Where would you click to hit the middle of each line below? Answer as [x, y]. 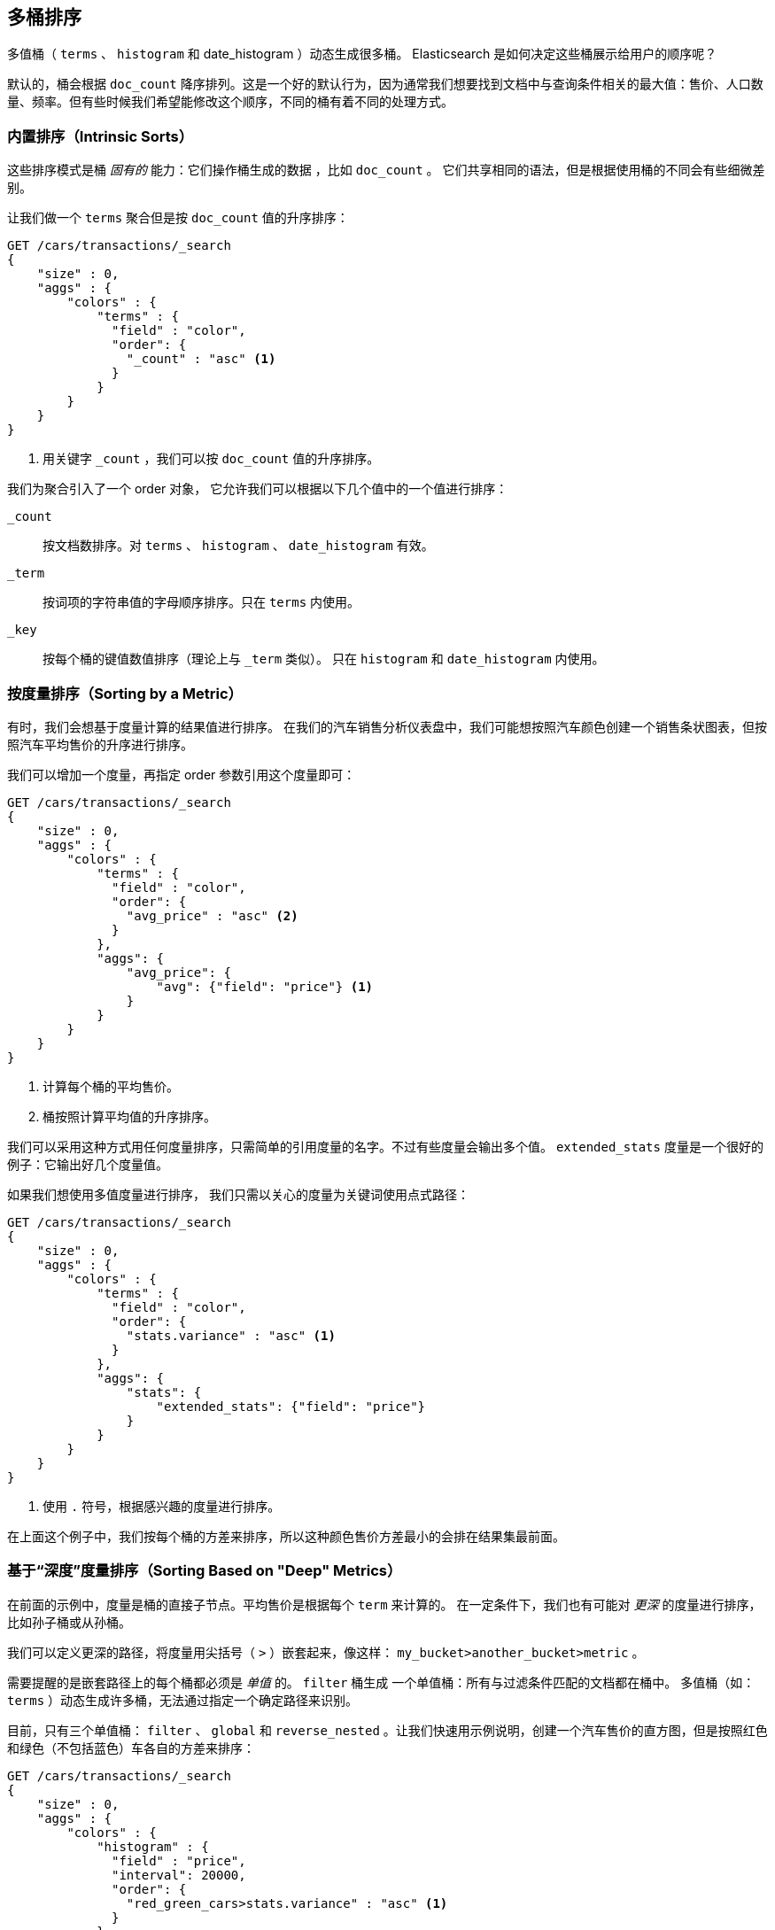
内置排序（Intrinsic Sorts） [101, 136]
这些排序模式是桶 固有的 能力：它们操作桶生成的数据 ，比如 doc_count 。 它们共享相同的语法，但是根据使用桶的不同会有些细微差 [386, 170]
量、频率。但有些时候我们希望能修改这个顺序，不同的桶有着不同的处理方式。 [230, 102]
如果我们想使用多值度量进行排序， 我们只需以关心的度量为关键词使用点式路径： [238, 1194]
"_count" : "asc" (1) [201, 359]
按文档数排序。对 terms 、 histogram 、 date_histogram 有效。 [238, 546]
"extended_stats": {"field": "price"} [291, 1406]
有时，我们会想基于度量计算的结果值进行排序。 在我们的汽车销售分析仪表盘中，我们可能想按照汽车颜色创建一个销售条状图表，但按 [387, 726]
